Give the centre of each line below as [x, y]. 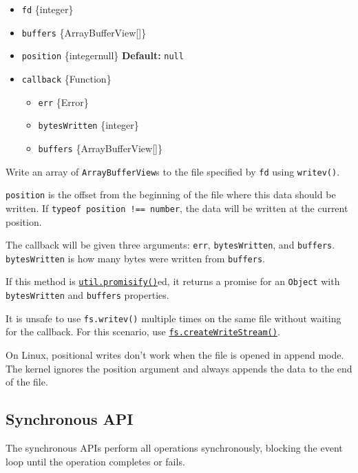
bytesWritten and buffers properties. [87, 295]
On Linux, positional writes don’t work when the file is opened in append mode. [175, 355]
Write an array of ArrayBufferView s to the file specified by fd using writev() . [173, 171]
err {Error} [63, 102]
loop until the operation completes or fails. [95, 461]
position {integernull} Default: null [103, 55]
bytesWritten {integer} [88, 125]
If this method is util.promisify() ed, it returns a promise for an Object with [173, 281]
